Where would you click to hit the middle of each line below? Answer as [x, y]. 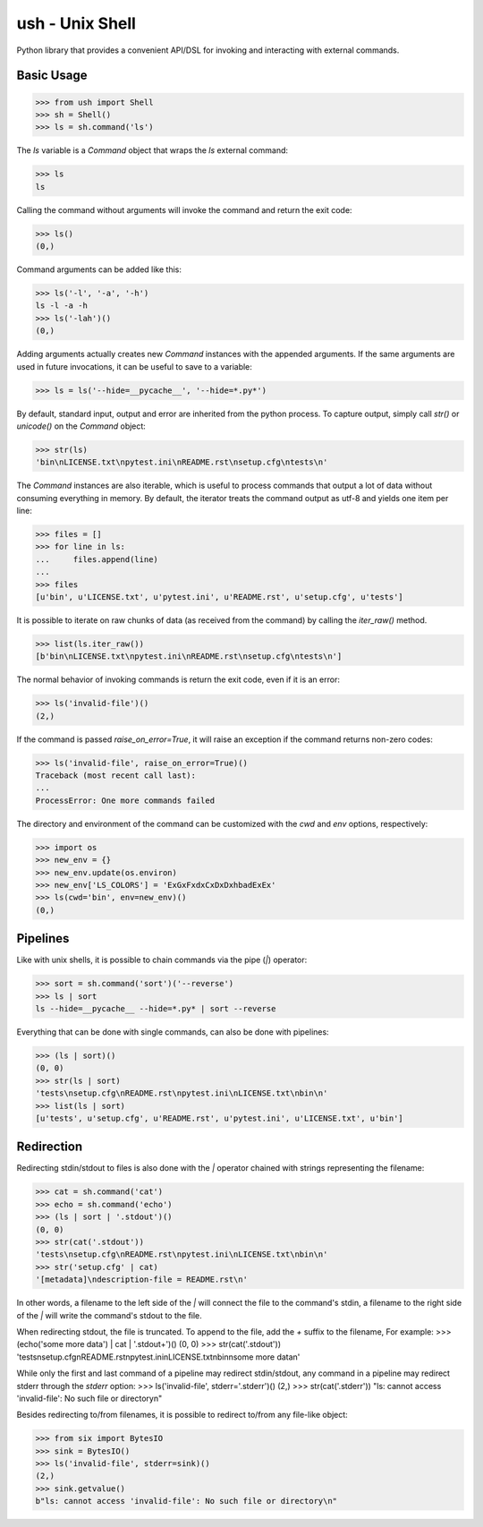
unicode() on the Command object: [81, 426]
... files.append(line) [97, 559]
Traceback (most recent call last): [116, 776]
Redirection [50, 1147]
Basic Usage [52, 76]
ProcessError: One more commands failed [125, 800]
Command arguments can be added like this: [99, 269]
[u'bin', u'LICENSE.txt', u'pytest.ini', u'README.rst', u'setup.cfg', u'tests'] [220, 597]
